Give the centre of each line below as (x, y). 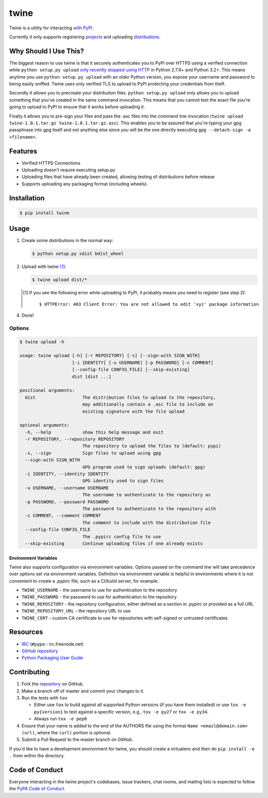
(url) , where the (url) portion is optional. (67, 732)
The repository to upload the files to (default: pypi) (152, 446)
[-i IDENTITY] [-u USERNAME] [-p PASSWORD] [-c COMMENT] (143, 362)
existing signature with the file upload (133, 411)
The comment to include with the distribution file (146, 523)
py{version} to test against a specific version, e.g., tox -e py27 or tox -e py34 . (121, 711)
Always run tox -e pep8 (60, 719)
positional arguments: (47, 391)
